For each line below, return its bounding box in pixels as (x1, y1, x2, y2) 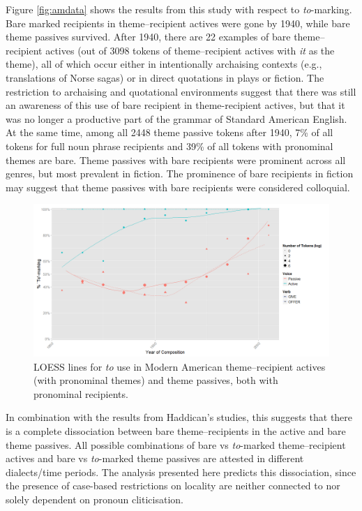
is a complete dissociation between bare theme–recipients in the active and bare (6, 423, 346, 438)
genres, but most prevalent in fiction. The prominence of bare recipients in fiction (6, 166, 354, 181)
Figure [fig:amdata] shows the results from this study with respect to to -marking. (6, 2, 352, 16)
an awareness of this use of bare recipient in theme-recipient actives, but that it (6, 98, 345, 112)
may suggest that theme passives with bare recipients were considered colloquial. (6, 179, 350, 194)
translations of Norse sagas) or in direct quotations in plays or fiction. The (6, 70, 324, 84)
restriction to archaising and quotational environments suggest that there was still (6, 84, 356, 98)
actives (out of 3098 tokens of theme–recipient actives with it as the (45, 43, 335, 57)
